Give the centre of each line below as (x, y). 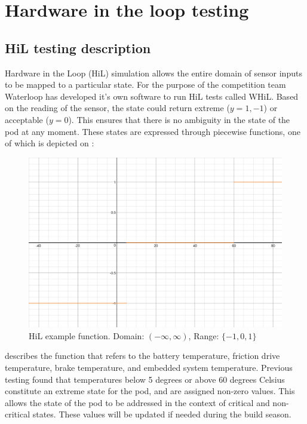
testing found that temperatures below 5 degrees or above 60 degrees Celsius (145, 379)
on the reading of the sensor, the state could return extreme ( (117, 108)
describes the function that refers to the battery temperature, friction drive (142, 356)
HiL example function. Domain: (87, 335)
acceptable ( (27, 119)
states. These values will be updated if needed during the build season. (162, 414)
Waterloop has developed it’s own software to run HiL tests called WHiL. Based (152, 96)
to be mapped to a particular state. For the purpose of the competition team (145, 85)
